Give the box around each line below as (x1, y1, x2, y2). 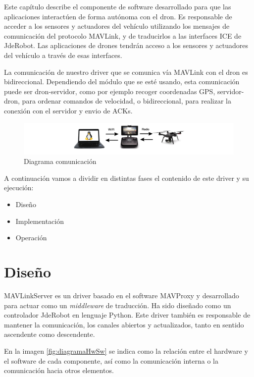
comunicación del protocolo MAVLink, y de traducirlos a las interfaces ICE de (4, 30, 242, 41)
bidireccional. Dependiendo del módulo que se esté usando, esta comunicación (4, 76, 240, 87)
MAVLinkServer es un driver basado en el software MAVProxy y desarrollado (4, 290, 239, 300)
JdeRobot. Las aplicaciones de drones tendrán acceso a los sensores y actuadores (4, 40, 248, 51)
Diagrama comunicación (24, 156, 97, 166)
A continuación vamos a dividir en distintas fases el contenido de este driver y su (4, 172, 249, 183)
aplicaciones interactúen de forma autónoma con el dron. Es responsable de (4, 11, 232, 21)
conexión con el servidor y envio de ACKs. (4, 105, 133, 115)
